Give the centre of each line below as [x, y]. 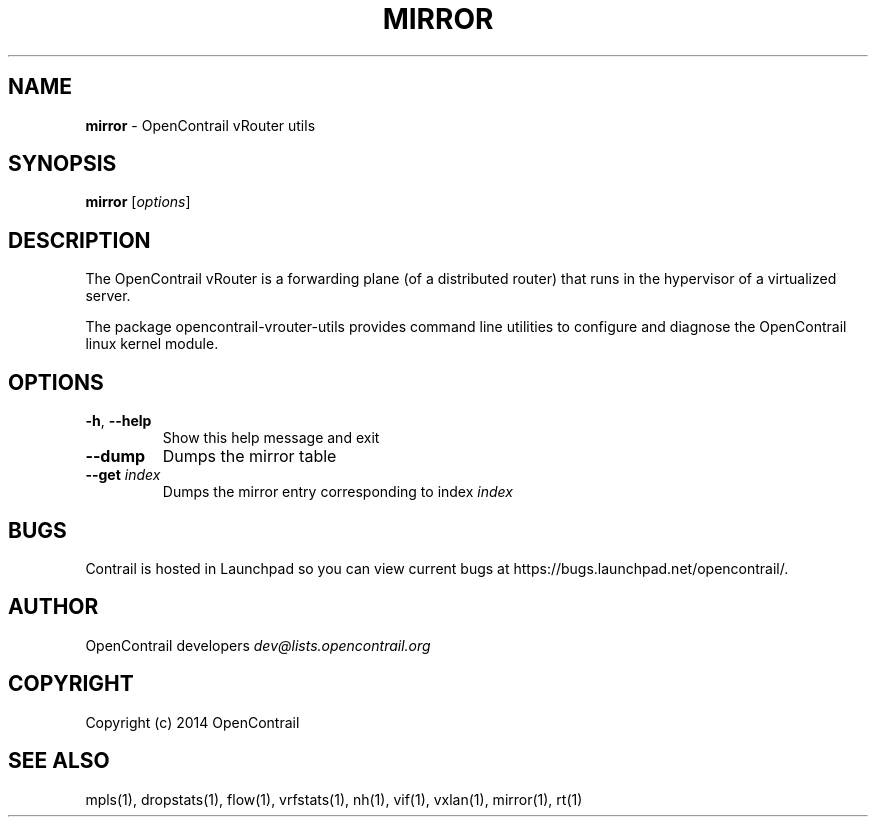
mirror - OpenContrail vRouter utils [200, 125]
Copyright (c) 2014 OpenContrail [192, 722]
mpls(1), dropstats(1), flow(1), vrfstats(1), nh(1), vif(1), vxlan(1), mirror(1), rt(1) [334, 799]
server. [108, 296]
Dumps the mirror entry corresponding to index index [337, 492]
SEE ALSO [59, 761]
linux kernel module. [152, 344]
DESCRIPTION [79, 240]
